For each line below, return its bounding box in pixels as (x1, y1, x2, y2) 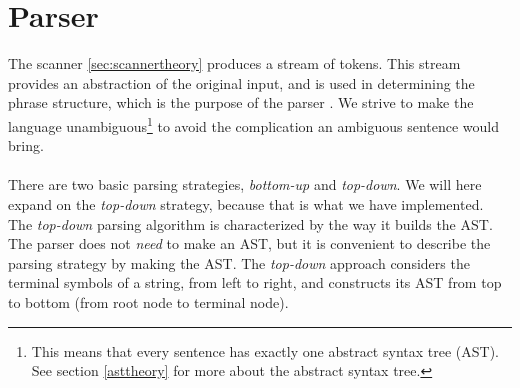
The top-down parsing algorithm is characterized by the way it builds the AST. (8, 213, 493, 234)
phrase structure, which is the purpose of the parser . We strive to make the (8, 92, 474, 113)
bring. (8, 135, 44, 156)
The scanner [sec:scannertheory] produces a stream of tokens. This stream (8, 53, 461, 74)
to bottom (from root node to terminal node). (8, 291, 289, 312)
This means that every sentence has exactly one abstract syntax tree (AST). (31, 340, 499, 361)
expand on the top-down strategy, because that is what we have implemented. (8, 193, 484, 214)
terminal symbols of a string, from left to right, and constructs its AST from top (8, 272, 502, 293)
